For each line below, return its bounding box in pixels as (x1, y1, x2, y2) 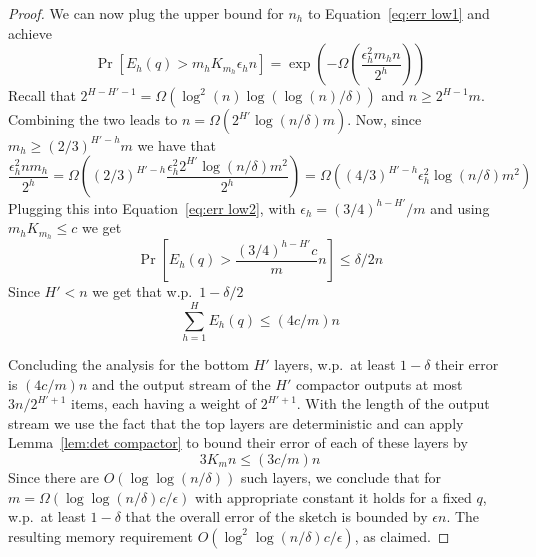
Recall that (8, 85, 76, 106)
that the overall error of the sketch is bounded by (125, 506, 428, 527)
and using (430, 197, 490, 218)
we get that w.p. (92, 281, 193, 302)
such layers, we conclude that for (240, 466, 442, 487)
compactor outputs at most (295, 373, 463, 394)
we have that (137, 134, 217, 155)
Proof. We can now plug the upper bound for (8, 3, 284, 23)
